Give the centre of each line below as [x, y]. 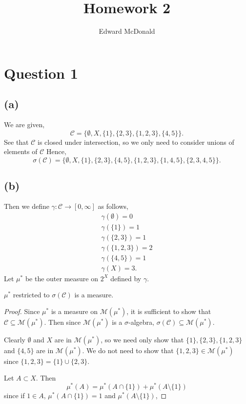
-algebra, [141, 322]
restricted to [31, 295]
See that [16, 142]
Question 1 [41, 73]
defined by [126, 278]
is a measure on [74, 311]
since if [14, 395]
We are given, [24, 124]
